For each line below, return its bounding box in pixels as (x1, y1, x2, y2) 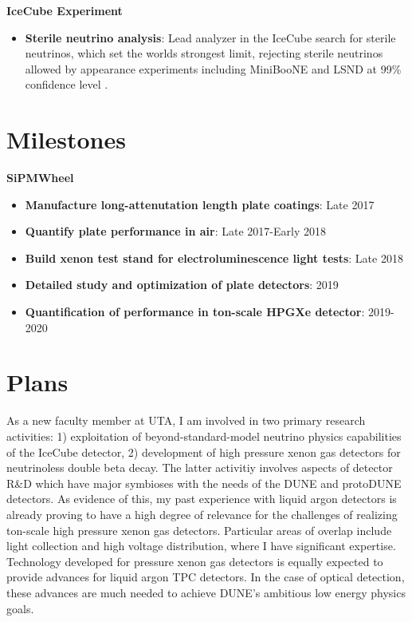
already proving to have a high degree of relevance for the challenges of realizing (6, 505, 398, 522)
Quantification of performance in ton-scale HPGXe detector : (25, 303, 365, 320)
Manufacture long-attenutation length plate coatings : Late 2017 (25, 196, 375, 212)
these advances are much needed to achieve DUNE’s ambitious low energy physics (6, 584, 406, 600)
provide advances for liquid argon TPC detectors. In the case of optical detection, (6, 569, 405, 585)
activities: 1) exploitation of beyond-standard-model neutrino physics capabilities (6, 427, 402, 444)
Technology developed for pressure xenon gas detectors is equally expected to (6, 553, 383, 569)
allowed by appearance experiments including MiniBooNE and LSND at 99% (25, 60, 402, 77)
